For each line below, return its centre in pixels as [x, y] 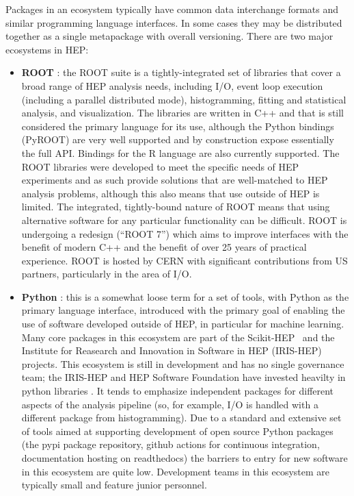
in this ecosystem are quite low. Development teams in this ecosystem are [176, 471]
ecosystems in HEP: [47, 49]
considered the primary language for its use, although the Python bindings [178, 126]
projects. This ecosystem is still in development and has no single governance [183, 363]
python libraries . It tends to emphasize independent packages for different [178, 391]
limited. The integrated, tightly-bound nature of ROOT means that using [176, 207]
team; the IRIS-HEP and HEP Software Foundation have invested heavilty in [183, 377]
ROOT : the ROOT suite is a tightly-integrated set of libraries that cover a [181, 72]
